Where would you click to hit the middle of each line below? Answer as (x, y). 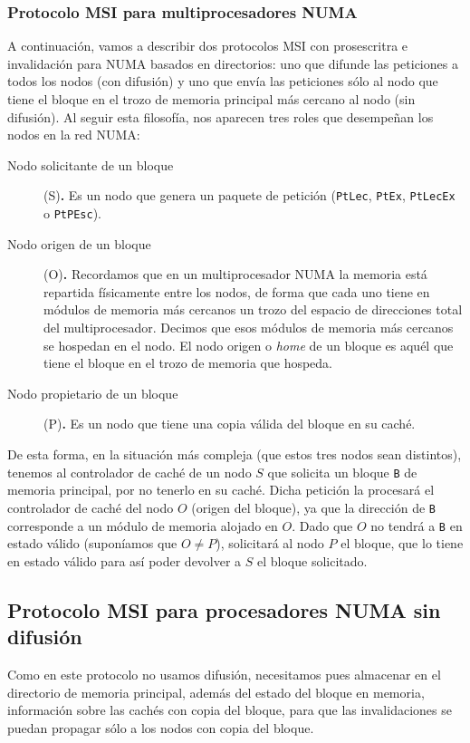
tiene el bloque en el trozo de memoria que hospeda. (188, 363)
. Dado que (322, 525)
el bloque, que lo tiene (402, 543)
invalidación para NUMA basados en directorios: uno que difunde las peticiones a (233, 63)
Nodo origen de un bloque (79, 243)
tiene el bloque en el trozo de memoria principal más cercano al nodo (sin (211, 99)
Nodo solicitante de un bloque (91, 164)
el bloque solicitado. (312, 560)
